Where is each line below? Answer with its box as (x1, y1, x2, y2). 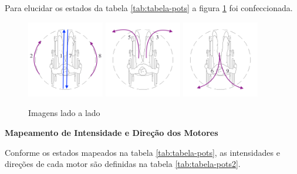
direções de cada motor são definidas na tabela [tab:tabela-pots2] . (5, 158, 241, 170)
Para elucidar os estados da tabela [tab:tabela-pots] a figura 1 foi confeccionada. (5, 2, 293, 13)
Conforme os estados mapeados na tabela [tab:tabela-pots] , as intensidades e (5, 146, 280, 158)
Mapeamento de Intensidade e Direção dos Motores (5, 126, 218, 138)
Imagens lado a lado (28, 107, 100, 119)
